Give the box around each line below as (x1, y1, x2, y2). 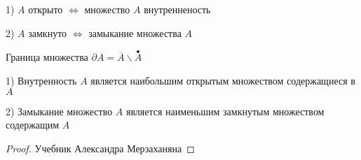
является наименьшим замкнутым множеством (125, 103, 325, 118)
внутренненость (144, 2, 211, 16)
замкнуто (28, 25, 67, 40)
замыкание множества (88, 25, 182, 40)
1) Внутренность (6, 73, 77, 87)
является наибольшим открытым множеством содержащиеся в (90, 73, 355, 87)
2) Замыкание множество (6, 103, 113, 118)
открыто (28, 2, 63, 16)
